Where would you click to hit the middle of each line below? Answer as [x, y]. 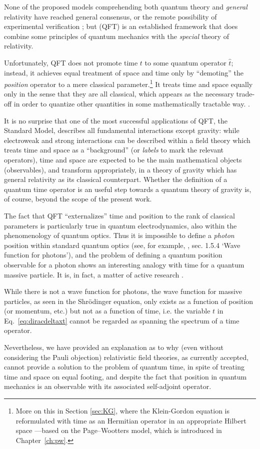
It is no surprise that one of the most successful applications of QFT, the [116, 120]
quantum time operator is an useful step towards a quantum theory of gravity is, [128, 189]
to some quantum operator [185, 62]
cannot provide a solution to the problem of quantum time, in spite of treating [124, 367]
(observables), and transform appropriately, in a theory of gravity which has [120, 169]
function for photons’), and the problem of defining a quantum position [113, 255]
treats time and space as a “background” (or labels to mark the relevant [114, 150]
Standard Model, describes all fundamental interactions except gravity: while [122, 130]
